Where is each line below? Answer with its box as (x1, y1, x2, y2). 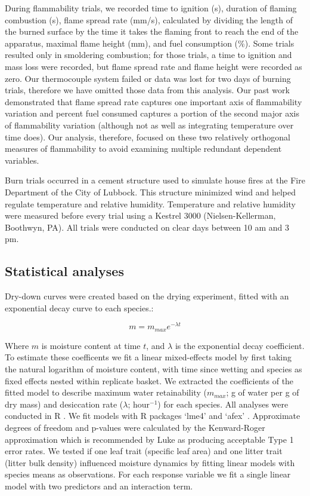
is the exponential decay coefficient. (175, 339, 305, 351)
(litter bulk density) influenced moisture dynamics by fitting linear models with (5, 456, 295, 469)
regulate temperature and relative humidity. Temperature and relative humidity (5, 197, 296, 210)
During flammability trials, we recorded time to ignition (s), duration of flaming (5, 2, 297, 14)
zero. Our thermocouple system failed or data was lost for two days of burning (5, 72, 291, 84)
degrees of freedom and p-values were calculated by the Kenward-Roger (5, 421, 265, 433)
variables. (5, 154, 39, 166)
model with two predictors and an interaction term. (5, 479, 193, 492)
